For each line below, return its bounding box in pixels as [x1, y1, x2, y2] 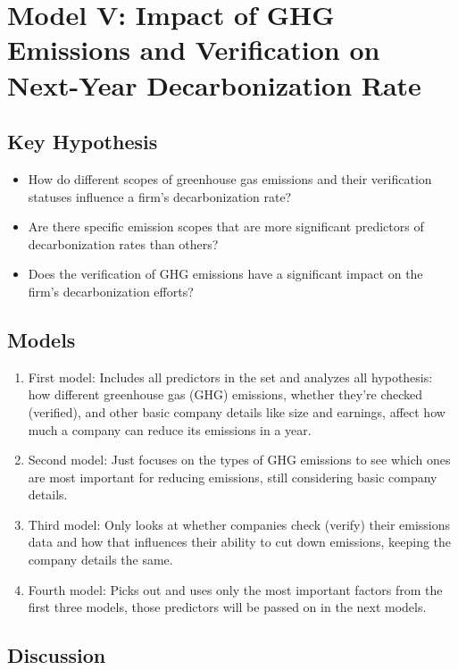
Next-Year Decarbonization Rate [7, 66, 421, 103]
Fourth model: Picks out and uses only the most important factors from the [28, 580, 443, 599]
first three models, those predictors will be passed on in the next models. [28, 598, 427, 616]
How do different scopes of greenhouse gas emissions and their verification [28, 169, 432, 188]
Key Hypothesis [7, 128, 158, 155]
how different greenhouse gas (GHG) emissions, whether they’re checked [28, 385, 423, 404]
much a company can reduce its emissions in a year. [28, 420, 312, 439]
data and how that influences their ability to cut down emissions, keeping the [28, 532, 452, 551]
